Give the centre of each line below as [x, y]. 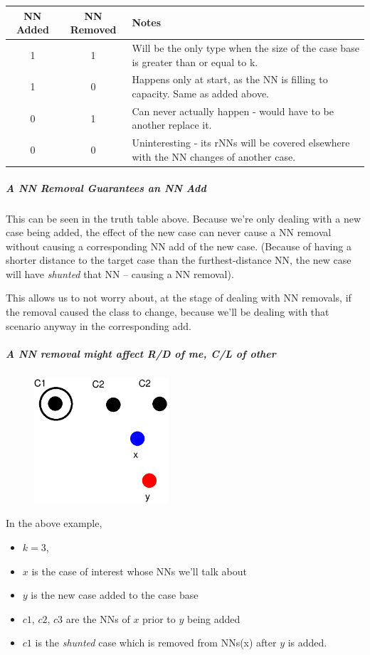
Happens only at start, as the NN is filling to [230, 79]
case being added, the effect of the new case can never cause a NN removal [169, 232]
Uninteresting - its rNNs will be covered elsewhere [241, 143]
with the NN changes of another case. [214, 156]
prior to [159, 618]
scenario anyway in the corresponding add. [99, 325]
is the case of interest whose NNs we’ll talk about [139, 571]
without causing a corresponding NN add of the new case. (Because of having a [179, 246]
